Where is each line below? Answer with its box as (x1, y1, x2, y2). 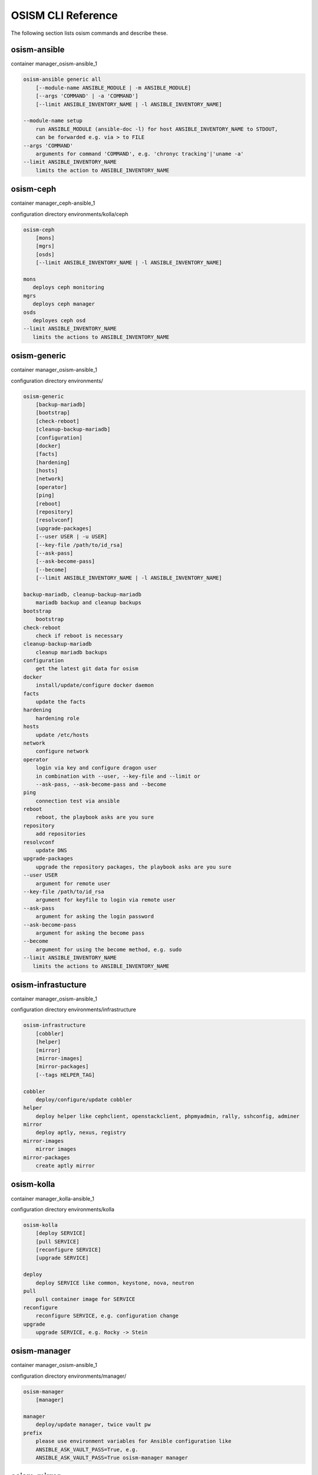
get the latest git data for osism (35, 666, 138, 672)
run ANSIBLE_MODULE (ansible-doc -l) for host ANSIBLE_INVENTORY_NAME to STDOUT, (35, 126, 278, 132)
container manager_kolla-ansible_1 (11, 1195, 94, 1202)
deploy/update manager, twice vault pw (35, 1421, 151, 1428)
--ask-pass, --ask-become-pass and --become (35, 781, 167, 788)
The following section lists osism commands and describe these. (11, 29, 168, 37)
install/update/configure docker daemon (35, 682, 154, 689)
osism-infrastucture (11, 979, 87, 989)
